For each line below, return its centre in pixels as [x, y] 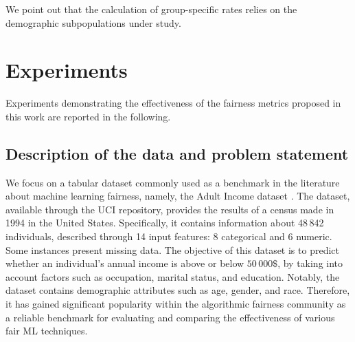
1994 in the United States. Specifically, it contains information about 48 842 [165, 223]
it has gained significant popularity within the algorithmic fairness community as [176, 304]
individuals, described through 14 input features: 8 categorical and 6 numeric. [169, 236]
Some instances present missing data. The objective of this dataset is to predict [172, 249]
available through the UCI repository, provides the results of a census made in [170, 209]
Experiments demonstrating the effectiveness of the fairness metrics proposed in [173, 103]
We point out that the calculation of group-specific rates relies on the [151, 9]
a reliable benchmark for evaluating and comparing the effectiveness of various [170, 317]
